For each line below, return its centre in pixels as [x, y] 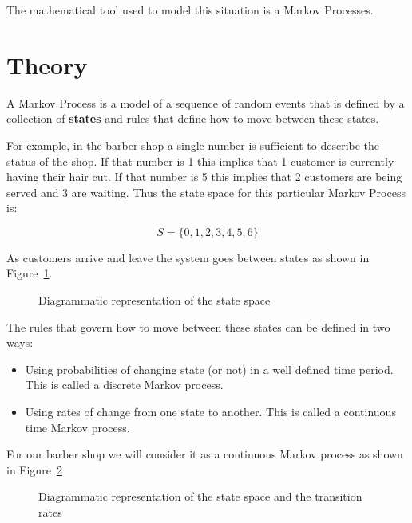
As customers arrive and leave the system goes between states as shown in [188, 257]
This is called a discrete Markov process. [124, 385]
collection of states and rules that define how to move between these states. [193, 118]
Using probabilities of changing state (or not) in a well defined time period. [209, 369]
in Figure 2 [34, 469]
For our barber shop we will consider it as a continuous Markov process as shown [205, 454]
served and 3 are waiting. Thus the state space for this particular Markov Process [206, 192]
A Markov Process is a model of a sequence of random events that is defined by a [206, 102]
